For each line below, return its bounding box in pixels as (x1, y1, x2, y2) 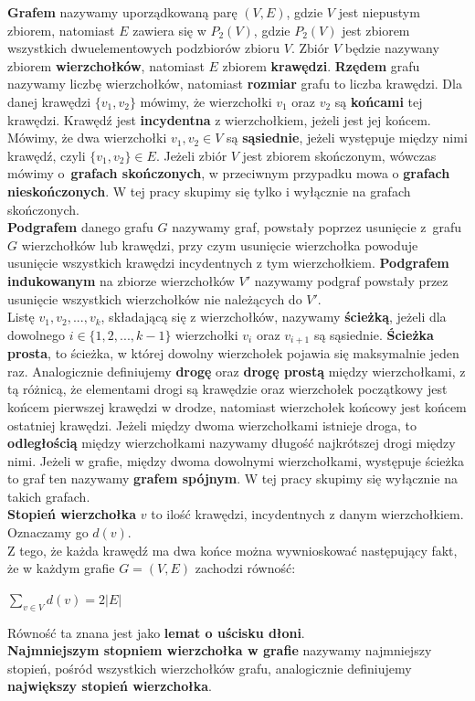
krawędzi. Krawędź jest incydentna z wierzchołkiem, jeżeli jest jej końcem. (7, 110, 431, 129)
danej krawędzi (7, 91, 91, 111)
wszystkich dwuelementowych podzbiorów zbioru (7, 38, 280, 58)
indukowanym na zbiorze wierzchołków (7, 271, 235, 290)
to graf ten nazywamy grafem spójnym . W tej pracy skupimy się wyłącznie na (7, 469, 458, 488)
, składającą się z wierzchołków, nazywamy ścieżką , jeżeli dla (100, 307, 447, 326)
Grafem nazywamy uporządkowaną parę (7, 3, 237, 21)
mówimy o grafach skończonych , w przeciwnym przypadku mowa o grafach (7, 164, 450, 183)
